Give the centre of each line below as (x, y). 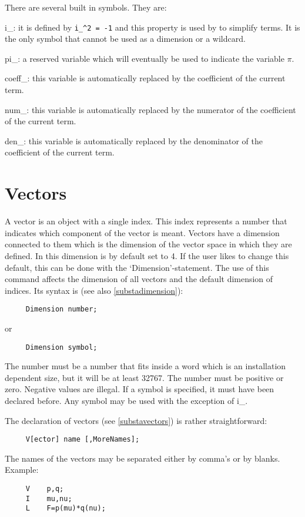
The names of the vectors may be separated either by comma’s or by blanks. (143, 458)
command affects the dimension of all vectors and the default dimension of (139, 279)
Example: (22, 470)
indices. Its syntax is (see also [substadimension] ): (94, 290)
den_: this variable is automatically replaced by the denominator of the (134, 140)
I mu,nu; (49, 498)
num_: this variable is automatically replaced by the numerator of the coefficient (150, 109)
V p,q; (45, 489)
